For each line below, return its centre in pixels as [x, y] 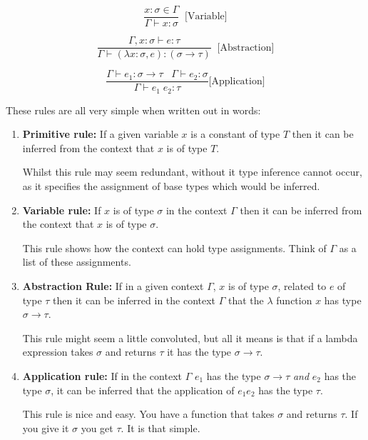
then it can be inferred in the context [134, 300]
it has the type [199, 352]
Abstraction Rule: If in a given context [113, 285]
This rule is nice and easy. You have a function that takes [148, 414]
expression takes [58, 352]
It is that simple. [164, 427]
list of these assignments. [77, 262]
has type [343, 300]
